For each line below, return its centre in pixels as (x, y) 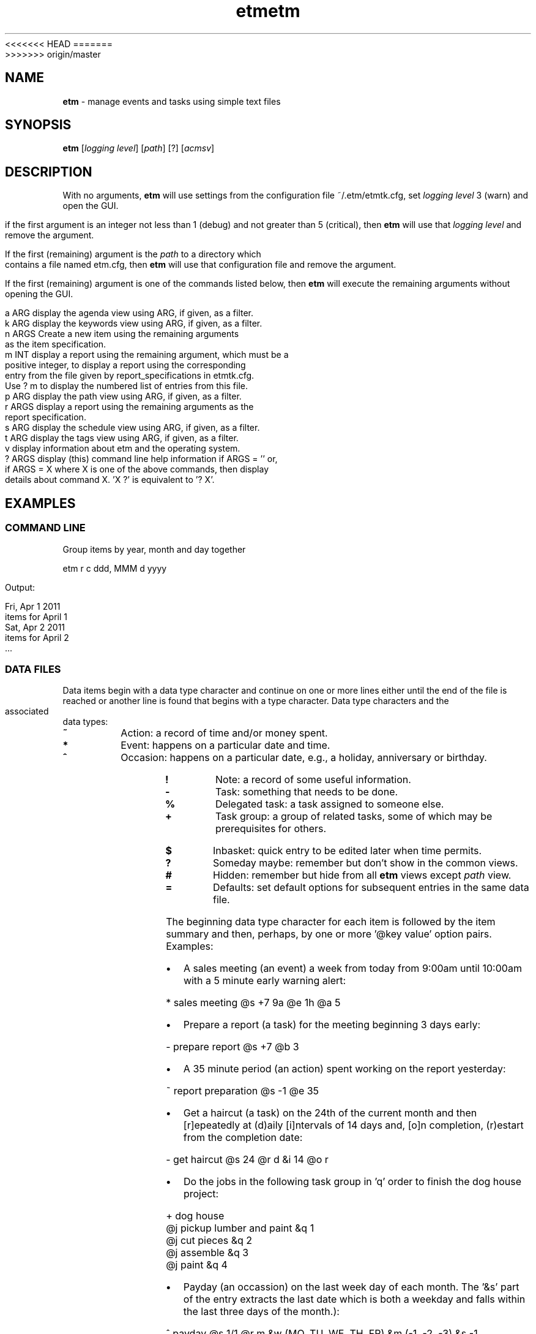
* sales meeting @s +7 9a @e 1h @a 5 (253, 1003)
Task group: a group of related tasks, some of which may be (354, 817)
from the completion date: (243, 1138)
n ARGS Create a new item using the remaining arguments (122, 334)
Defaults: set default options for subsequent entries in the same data (371, 888)
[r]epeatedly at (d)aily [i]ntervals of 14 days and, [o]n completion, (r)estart (353, 1125)
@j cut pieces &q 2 (209, 1241)
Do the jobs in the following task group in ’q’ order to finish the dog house (352, 1182)
